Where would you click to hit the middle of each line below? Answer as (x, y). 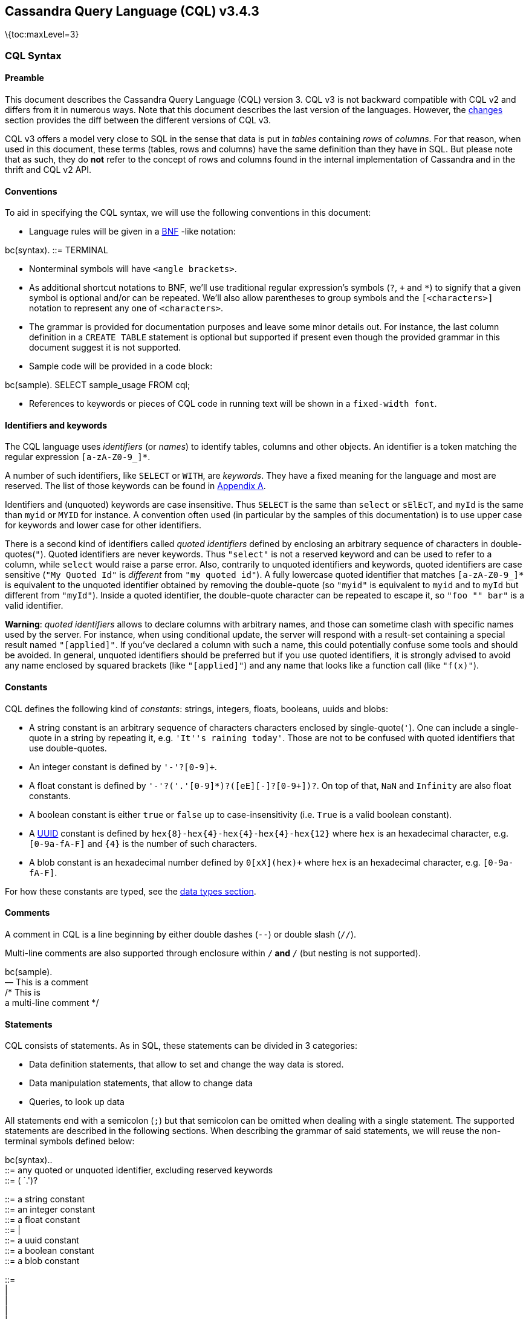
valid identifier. (34, 606)
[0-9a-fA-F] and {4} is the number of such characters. (143, 843)
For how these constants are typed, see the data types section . (131, 891)
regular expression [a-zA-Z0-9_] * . (78, 457)
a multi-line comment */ (52, 1002)
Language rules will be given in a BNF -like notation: (132, 232)
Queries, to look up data (77, 1102)
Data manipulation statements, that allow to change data (141, 1083)
